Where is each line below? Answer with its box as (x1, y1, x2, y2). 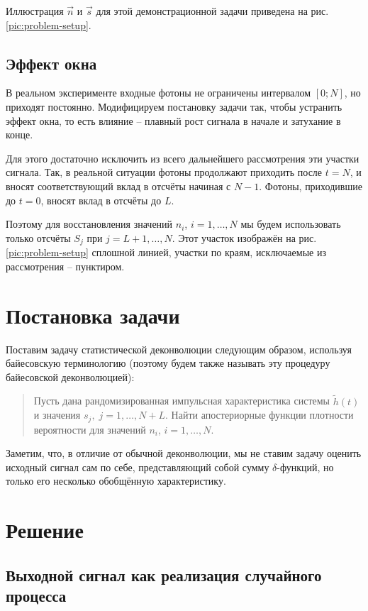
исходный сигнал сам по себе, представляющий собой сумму (6, 459, 269, 474)
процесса (6, 585, 67, 607)
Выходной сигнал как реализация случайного (6, 563, 322, 585)
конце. (6, 127, 33, 142)
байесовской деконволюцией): (6, 369, 135, 384)
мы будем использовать (240, 216, 341, 231)
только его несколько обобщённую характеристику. (6, 473, 226, 488)
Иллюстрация (6, 4, 64, 18)
